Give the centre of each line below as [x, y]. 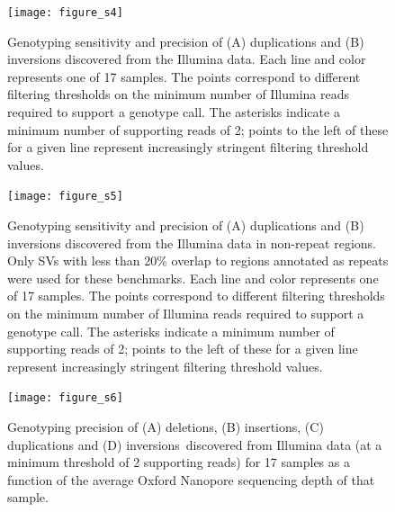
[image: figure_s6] [65, 398]
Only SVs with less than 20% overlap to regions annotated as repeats [198, 260]
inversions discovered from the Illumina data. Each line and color [187, 59]
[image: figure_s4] [65, 13]
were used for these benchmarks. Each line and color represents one [193, 278]
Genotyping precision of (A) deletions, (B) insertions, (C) [166, 427]
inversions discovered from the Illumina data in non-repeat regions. [192, 243]
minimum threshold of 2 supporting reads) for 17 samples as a [179, 462]
